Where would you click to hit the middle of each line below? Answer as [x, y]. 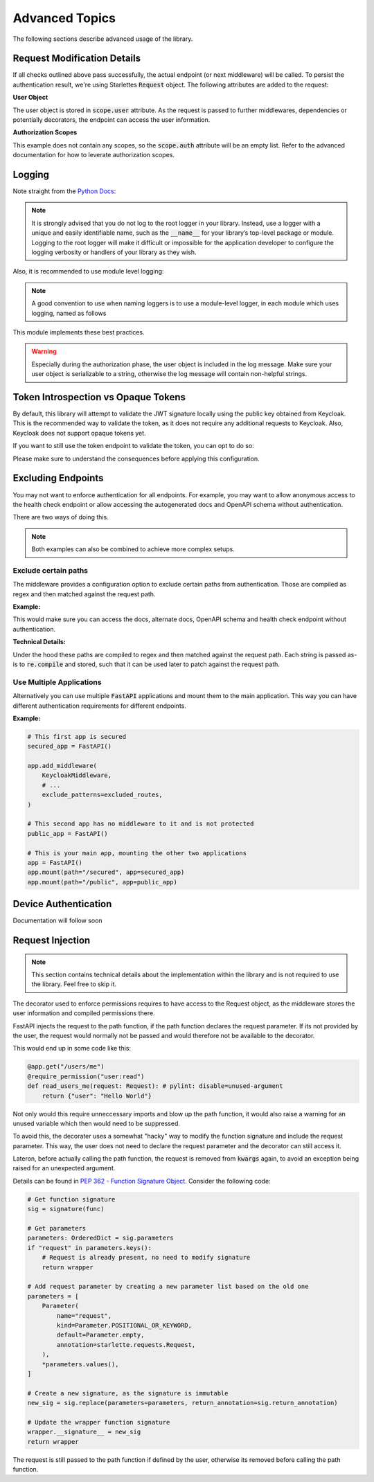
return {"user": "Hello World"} [97, 1096]
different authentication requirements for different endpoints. [99, 706]
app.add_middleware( [62, 766]
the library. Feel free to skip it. [74, 984]
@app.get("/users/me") [66, 1067]
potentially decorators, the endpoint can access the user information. [112, 120]
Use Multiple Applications [57, 682]
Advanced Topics [64, 18]
